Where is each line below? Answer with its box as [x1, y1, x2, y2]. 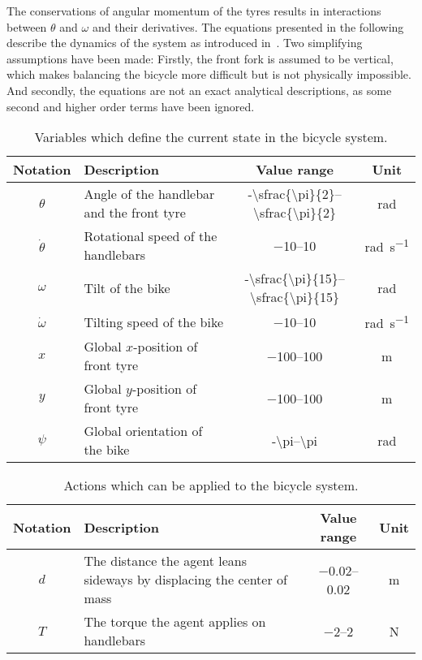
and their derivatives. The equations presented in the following [92, 18, 404, 35]
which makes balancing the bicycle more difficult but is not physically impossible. [6, 66, 411, 83]
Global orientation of [84, 421, 203, 441]
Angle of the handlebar [84, 184, 215, 204]
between [6, 18, 47, 35]
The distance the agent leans [84, 551, 247, 571]
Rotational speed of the [84, 226, 217, 246]
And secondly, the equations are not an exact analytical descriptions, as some [6, 81, 392, 98]
